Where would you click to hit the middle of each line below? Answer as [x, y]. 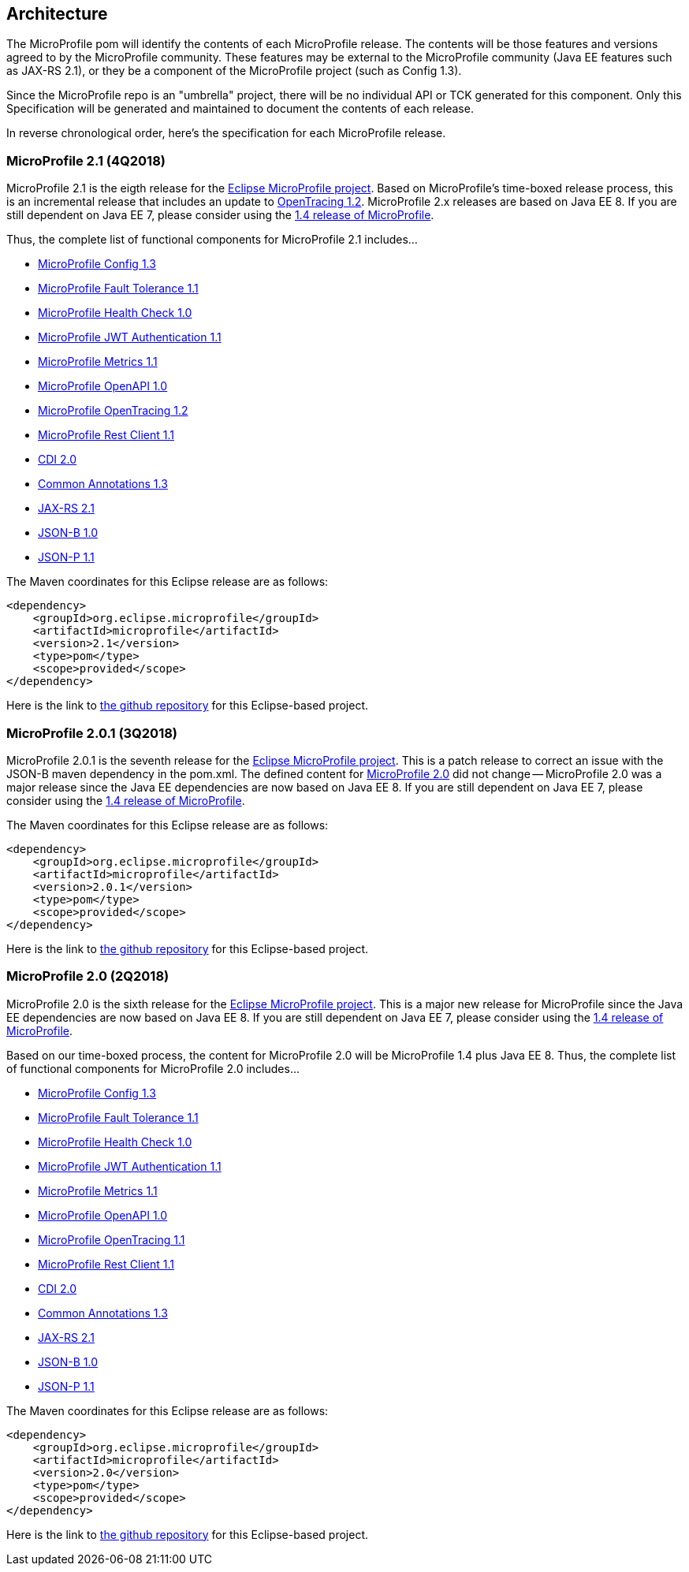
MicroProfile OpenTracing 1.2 [113, 411]
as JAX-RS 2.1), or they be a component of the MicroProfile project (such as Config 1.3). [234, 71]
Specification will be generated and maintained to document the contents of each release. [240, 109]
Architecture [57, 14]
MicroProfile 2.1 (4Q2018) [86, 160]
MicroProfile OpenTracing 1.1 [112, 1239]
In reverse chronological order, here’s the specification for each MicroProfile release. [226, 133]
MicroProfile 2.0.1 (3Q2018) [92, 733]
